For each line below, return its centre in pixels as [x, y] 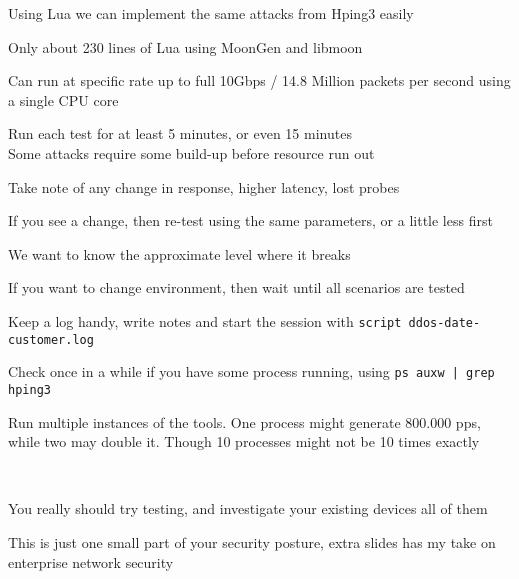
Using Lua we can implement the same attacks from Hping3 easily [211, 13]
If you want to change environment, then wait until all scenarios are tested [236, 287]
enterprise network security [91, 561]
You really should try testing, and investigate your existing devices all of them [248, 508]
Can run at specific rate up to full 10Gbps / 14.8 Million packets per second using [259, 80]
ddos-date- [444, 322]
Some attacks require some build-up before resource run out [191, 152]
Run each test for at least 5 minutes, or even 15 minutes [180, 133]
